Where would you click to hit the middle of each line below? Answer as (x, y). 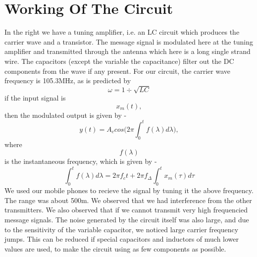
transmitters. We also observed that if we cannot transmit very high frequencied (126, 210)
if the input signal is (35, 98)
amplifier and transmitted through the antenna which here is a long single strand (128, 51)
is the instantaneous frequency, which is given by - (81, 161)
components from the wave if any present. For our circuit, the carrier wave (118, 71)
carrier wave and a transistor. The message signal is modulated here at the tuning (129, 41)
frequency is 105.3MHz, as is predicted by (68, 80)
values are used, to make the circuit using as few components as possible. (115, 248)
